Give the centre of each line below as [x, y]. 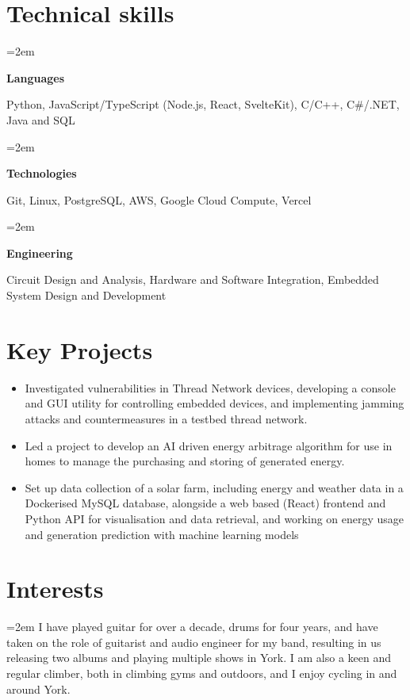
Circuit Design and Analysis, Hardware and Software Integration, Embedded [193, 279]
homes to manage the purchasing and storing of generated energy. [185, 461]
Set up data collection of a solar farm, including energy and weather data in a [214, 487]
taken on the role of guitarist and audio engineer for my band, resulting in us [194, 642]
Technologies [42, 173]
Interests [55, 589]
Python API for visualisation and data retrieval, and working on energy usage [215, 518]
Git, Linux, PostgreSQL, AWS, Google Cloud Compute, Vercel [159, 199]
